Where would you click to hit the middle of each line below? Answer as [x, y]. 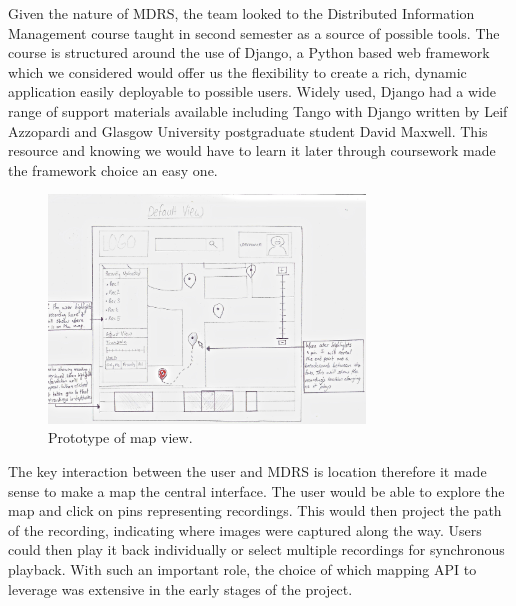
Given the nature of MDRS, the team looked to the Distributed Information [241, 13]
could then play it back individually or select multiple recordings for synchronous [256, 549]
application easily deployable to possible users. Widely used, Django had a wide [252, 91]
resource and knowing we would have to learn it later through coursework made [252, 150]
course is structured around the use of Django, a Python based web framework [249, 52]
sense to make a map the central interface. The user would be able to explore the [256, 490]
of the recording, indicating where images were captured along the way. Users [245, 529]
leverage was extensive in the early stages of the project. [180, 588]
